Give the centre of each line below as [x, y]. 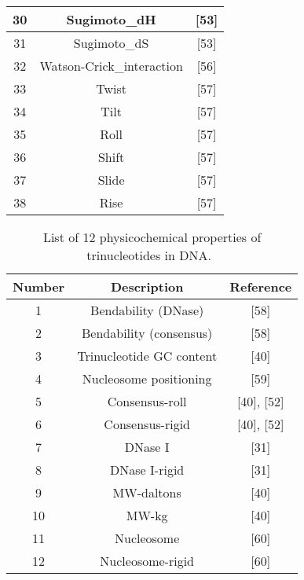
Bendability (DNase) [147, 310]
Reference [261, 286]
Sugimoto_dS [111, 43]
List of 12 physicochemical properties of [152, 237]
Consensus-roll [147, 401]
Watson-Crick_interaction [111, 66]
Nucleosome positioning [147, 378]
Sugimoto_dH [111, 19]
